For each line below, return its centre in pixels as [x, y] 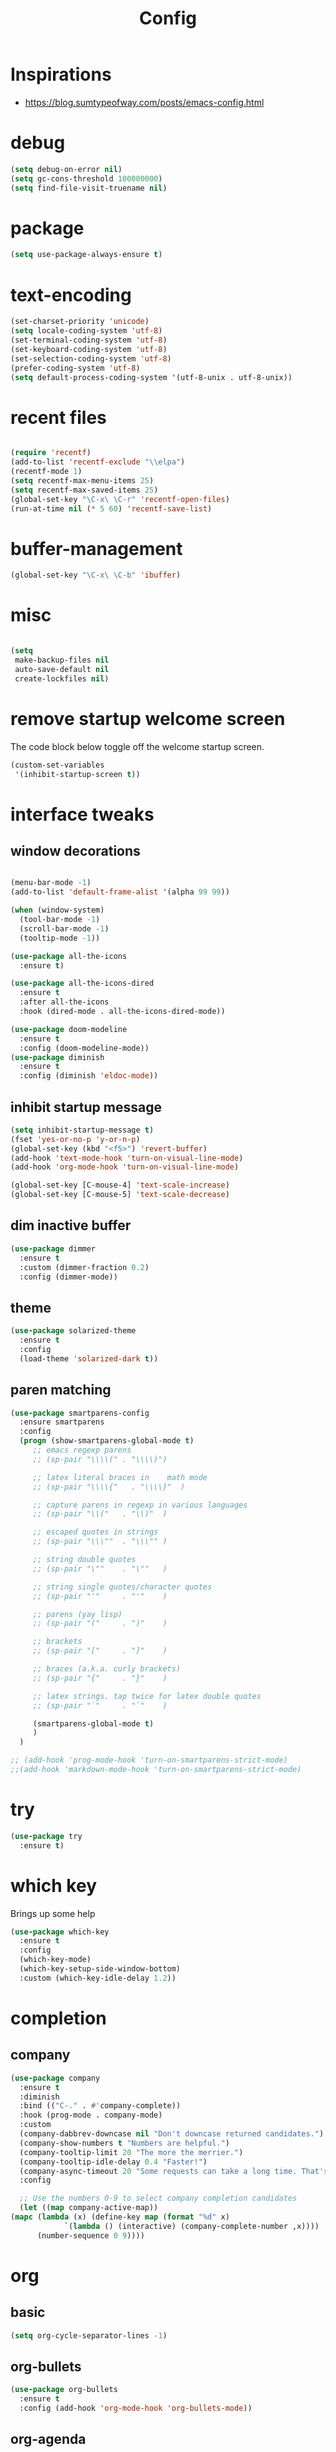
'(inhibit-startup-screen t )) [77, 774]
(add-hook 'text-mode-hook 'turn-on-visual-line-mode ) [127, 1158]
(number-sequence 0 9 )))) [90, 2235]
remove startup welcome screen [148, 718]
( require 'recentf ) [51, 453]
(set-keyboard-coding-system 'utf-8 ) [89, 349]
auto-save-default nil [62, 669]
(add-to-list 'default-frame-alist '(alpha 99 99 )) [120, 892]
